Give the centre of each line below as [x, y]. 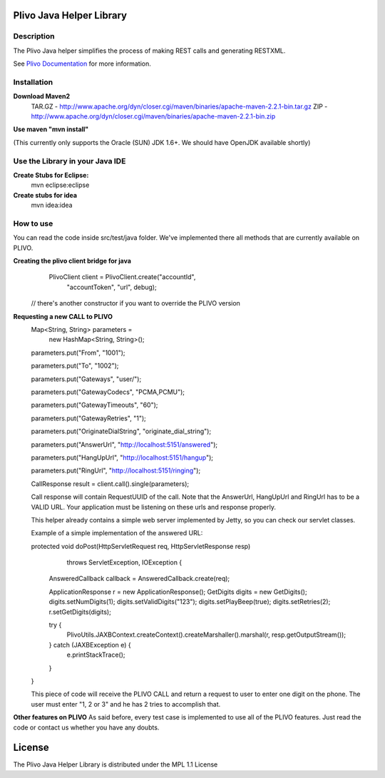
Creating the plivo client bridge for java [72, 261]
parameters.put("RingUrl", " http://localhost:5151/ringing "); [116, 470]
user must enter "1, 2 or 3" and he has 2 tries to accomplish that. [126, 704]
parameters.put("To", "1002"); [75, 366]
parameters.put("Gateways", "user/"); [86, 379]
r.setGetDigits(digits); [80, 612]
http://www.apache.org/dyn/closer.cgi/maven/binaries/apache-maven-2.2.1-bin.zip [153, 116]
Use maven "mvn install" [51, 129]
